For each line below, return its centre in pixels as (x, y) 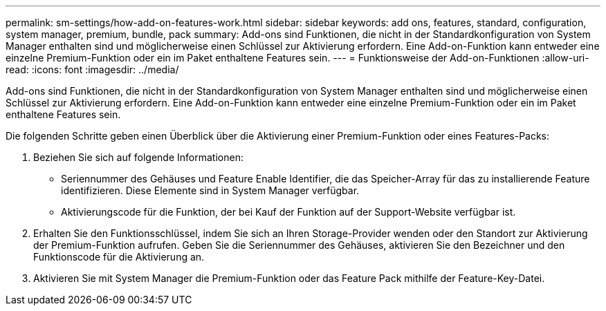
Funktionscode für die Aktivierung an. (119, 257)
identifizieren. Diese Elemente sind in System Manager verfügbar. (210, 190)
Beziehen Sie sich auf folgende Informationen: (138, 157)
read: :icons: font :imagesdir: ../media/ (92, 69)
